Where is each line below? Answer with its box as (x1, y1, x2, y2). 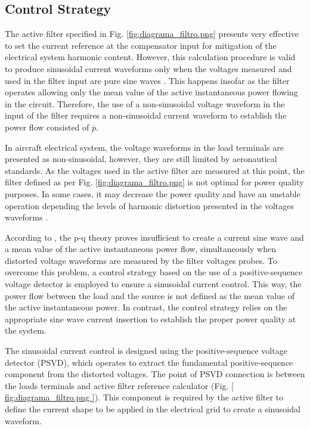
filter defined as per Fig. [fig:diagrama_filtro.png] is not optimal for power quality (5, 176, 304, 188)
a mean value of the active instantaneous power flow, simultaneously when (5, 243, 276, 255)
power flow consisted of (5, 120, 89, 133)
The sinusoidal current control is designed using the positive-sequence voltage (5, 344, 287, 357)
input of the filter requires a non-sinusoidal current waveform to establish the (5, 109, 287, 122)
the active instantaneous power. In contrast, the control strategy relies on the (5, 301, 287, 313)
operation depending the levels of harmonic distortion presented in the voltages (5, 199, 294, 212)
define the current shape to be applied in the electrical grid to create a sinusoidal (5, 403, 300, 415)
